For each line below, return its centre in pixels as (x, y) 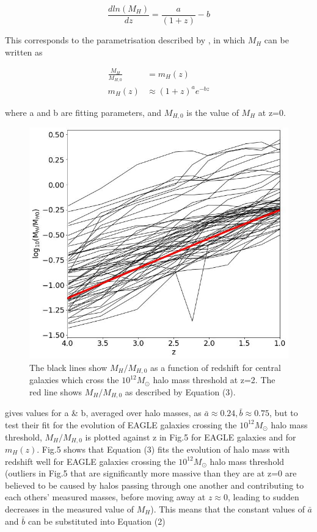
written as (24, 52)
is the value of (213, 112)
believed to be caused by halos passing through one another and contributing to (155, 485)
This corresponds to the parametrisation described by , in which (125, 40)
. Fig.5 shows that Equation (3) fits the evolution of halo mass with (163, 449)
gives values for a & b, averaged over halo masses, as (103, 413)
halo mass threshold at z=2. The (214, 380)
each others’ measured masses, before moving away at (105, 497)
